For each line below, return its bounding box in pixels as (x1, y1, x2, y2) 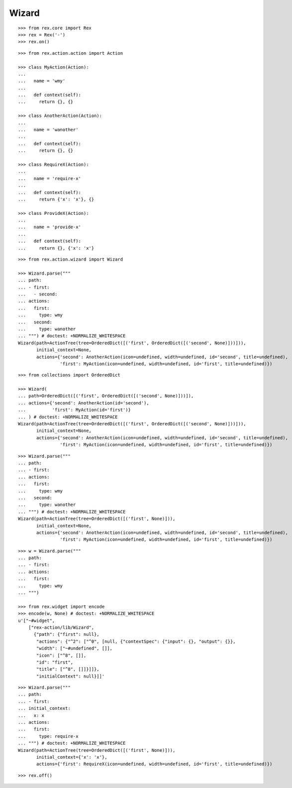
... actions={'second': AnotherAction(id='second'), (18, 400, 149, 405)
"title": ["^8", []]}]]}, (36, 667, 99, 672)
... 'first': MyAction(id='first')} (18, 407, 131, 413)
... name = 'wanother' (18, 127, 79, 133)
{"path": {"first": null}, (33, 632, 99, 637)
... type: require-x (18, 733, 79, 739)
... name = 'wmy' (18, 78, 66, 84)
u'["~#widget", (18, 617, 55, 623)
